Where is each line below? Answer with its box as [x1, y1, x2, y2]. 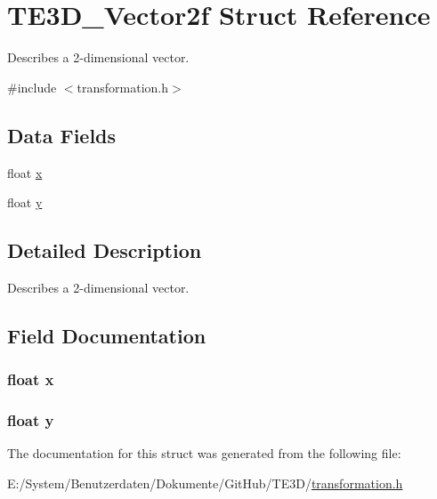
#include [7, 77, 57, 96]
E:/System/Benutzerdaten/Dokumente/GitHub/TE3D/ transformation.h [7, 473, 403, 492]
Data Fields [7, 121, 117, 149]
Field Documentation [7, 321, 206, 349]
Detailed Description [7, 237, 202, 264]
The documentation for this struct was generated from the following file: [7, 444, 401, 463]
